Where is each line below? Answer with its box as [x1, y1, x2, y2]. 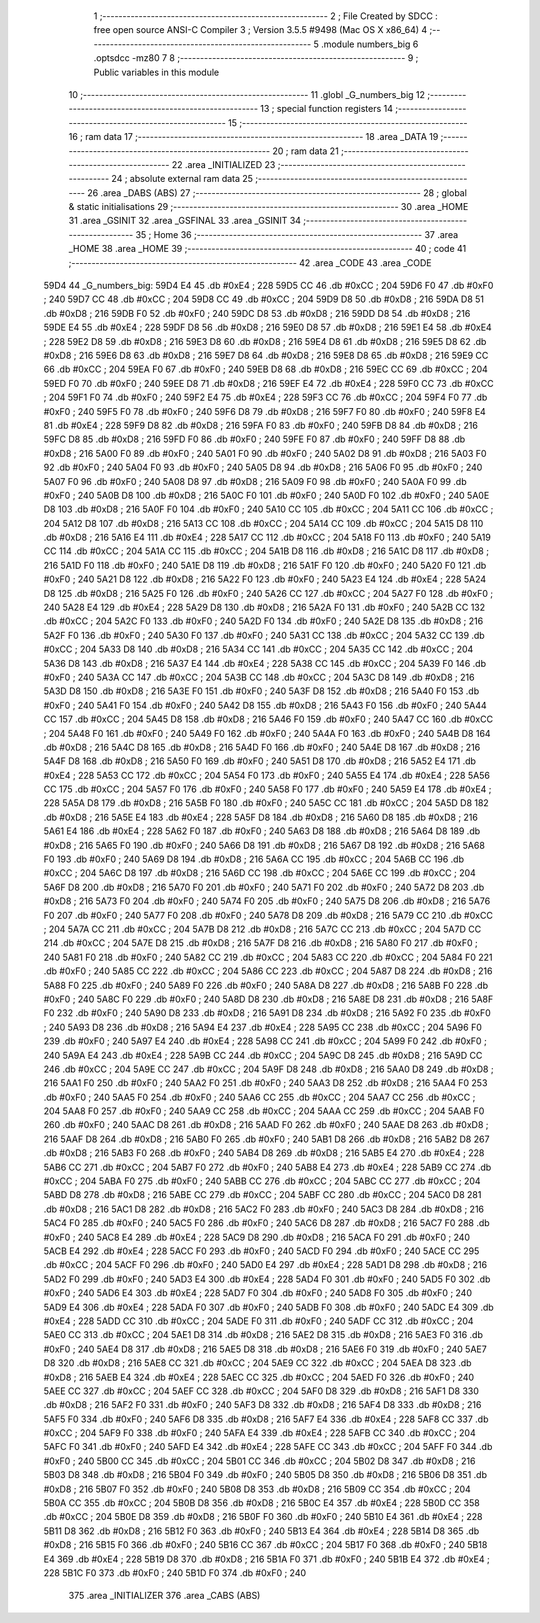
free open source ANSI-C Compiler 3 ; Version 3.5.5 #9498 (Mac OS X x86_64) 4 [93, 24, 428, 36]
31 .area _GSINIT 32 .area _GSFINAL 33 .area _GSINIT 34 [68, 215, 302, 227]
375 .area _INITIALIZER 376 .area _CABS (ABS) [68, 1590, 261, 1602]
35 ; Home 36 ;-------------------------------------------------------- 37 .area [135, 228, 459, 240]
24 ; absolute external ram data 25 [111, 173, 254, 185]
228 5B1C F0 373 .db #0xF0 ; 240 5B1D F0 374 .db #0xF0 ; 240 [43, 1566, 307, 1579]
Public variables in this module [93, 66, 220, 78]
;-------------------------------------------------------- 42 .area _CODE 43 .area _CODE [68, 256, 432, 269]
